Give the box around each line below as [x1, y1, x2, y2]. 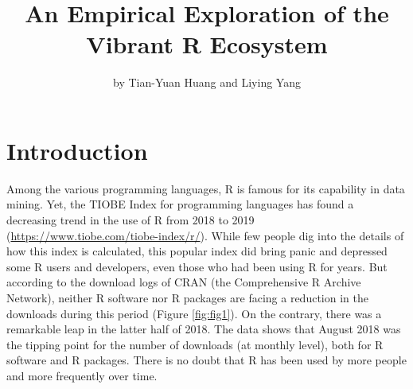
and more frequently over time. [6, 367, 158, 383]
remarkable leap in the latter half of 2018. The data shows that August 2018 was [6, 321, 401, 337]
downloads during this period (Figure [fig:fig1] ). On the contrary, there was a [6, 305, 382, 321]
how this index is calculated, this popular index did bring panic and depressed [6, 243, 388, 259]
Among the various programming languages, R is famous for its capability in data [6, 180, 405, 196]
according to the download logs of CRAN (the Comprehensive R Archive [6, 274, 361, 290]
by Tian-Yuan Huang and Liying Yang [113, 74, 301, 91]
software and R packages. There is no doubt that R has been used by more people [6, 352, 407, 368]
